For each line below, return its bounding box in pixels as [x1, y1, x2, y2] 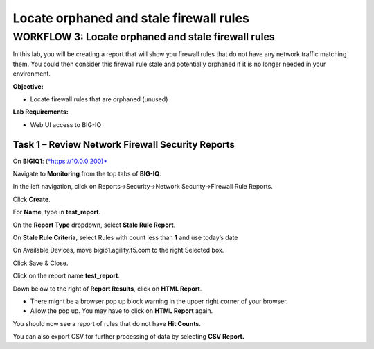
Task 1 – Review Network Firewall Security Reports [12, 139, 235, 151]
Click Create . [12, 195, 51, 203]
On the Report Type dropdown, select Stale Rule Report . [12, 221, 176, 229]
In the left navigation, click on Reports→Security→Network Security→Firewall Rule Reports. [12, 182, 273, 191]
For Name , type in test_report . [12, 208, 100, 216]
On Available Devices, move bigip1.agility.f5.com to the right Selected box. [12, 246, 224, 255]
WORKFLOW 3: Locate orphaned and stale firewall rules [12, 31, 275, 43]
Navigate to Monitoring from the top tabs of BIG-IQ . [12, 170, 162, 178]
